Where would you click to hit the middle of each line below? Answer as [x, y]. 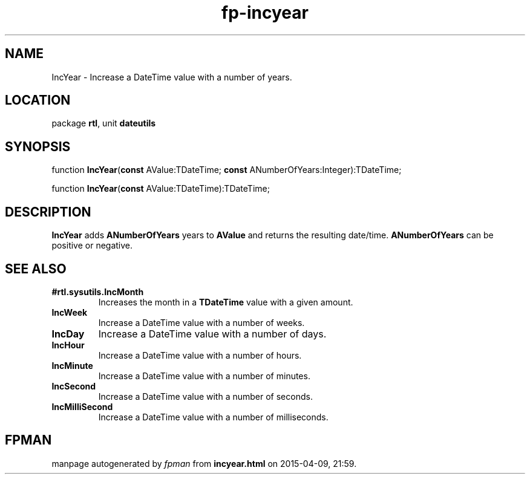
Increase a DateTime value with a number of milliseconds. [213, 417]
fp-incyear [265, 13]
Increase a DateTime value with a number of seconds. [205, 396]
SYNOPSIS [38, 146]
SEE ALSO [36, 269]
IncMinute [72, 365]
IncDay [68, 334]
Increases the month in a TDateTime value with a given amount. [226, 302]
